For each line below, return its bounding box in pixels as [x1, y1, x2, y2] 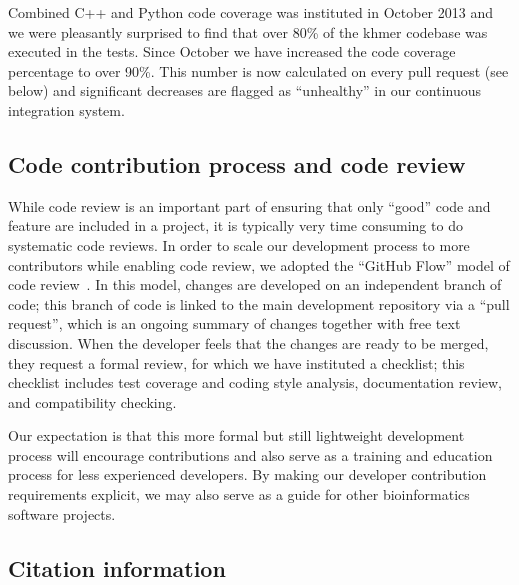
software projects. [8, 503, 116, 524]
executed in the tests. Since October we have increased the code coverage [8, 41, 456, 62]
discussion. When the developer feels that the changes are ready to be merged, [8, 332, 489, 353]
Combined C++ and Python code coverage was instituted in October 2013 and [8, 2, 493, 22]
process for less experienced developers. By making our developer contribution [8, 464, 487, 485]
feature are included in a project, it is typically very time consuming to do [8, 215, 463, 236]
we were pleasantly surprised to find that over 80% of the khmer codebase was [8, 21, 488, 42]
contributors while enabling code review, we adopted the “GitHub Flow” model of [8, 254, 510, 275]
